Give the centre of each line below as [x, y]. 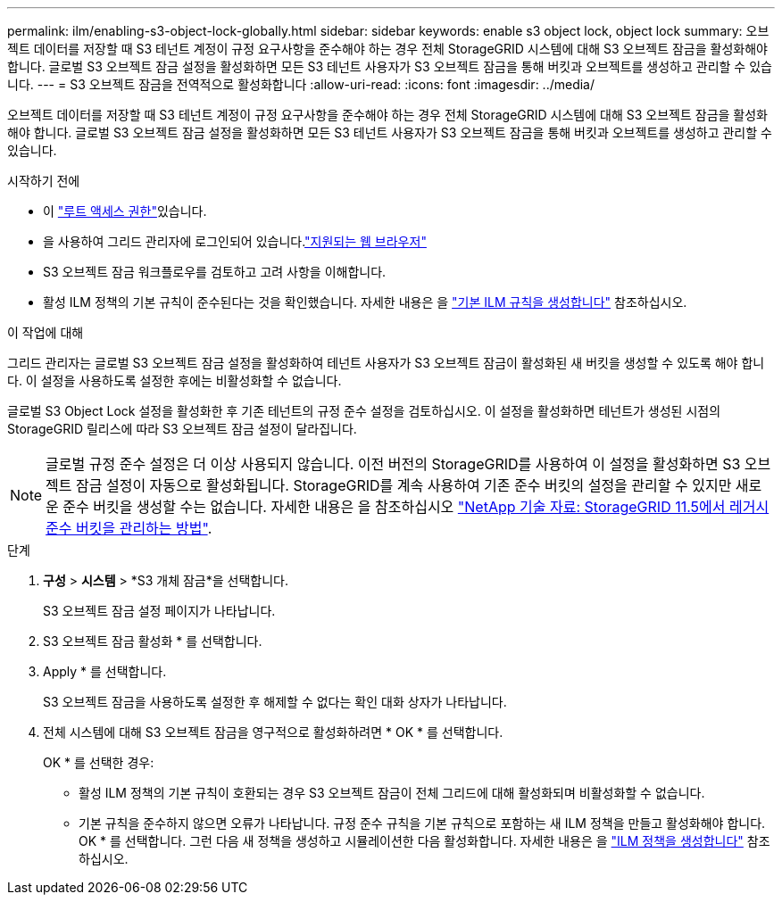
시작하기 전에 [44, 181]
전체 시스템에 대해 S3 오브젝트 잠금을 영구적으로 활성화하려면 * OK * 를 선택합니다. [273, 732]
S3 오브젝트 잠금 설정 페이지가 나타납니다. [159, 611]
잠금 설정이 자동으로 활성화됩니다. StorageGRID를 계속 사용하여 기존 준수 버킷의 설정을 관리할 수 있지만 [404, 485]
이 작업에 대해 [46, 332]
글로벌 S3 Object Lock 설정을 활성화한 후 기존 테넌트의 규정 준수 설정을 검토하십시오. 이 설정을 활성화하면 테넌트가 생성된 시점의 [364, 411]
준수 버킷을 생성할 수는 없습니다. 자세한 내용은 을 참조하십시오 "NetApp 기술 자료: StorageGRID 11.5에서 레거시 [416, 507]
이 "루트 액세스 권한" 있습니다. [125, 211]
